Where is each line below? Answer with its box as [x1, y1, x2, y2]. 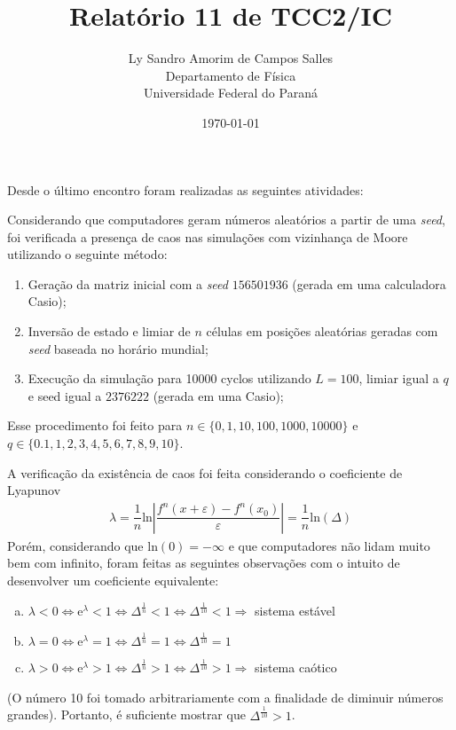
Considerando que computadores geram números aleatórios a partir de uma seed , [7, 210, 445, 229]
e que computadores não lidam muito [228, 536, 430, 554]
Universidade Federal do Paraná [144, 83, 318, 102]
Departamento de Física [165, 66, 296, 84]
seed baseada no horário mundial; [28, 339, 208, 357]
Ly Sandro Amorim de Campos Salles [128, 49, 334, 67]
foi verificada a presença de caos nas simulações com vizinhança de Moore [7, 227, 408, 246]
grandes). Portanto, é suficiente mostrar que [7, 705, 246, 724]
